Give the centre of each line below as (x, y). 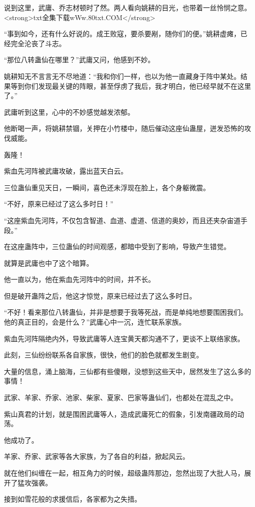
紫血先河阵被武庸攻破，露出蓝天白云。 (66, 171)
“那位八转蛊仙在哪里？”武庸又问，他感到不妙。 (79, 60)
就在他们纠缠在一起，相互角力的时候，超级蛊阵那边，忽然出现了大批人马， (124, 473)
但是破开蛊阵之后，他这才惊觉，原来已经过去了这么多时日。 (100, 295)
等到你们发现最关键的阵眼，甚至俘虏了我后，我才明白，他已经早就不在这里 (131, 86)
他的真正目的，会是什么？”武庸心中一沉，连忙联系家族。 (95, 322)
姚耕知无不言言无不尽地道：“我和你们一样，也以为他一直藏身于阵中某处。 (122, 76)
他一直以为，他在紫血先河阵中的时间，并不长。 (79, 279)
